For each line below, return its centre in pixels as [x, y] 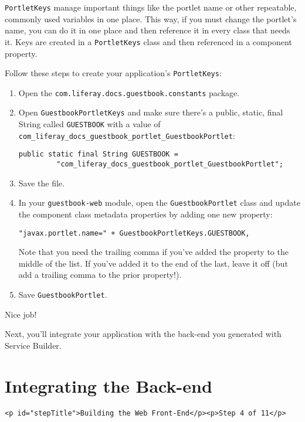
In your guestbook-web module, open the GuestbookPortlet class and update [159, 203]
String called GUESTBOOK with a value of [89, 124]
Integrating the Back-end [109, 385]
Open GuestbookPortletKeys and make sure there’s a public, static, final [151, 112]
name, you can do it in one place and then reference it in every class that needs [148, 30]
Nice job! [21, 314]
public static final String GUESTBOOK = [98, 154]
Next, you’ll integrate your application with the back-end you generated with [143, 334]
